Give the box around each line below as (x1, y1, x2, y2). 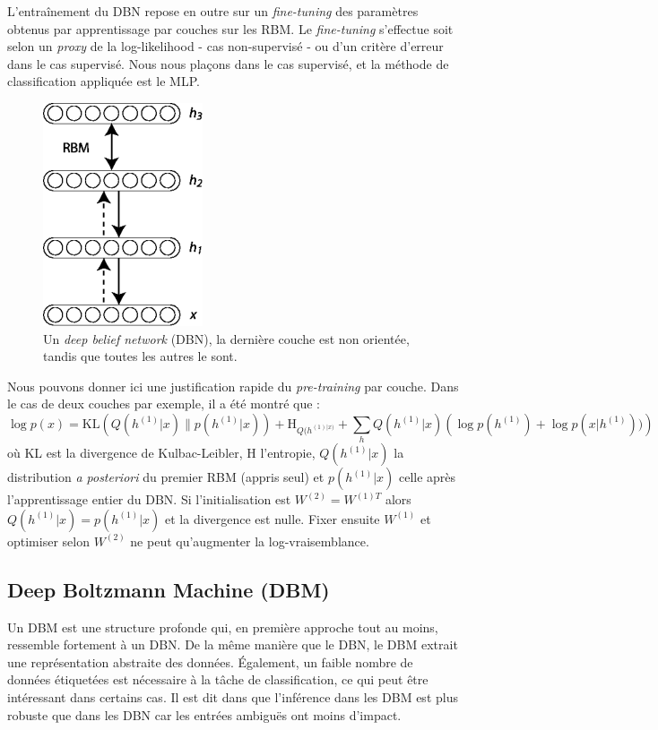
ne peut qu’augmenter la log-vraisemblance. (130, 531, 369, 550)
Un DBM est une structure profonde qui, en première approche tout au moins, (7, 617, 438, 636)
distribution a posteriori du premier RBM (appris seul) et (7, 468, 325, 486)
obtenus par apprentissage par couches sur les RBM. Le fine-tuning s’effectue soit (7, 19, 454, 38)
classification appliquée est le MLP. (7, 72, 200, 90)
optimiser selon (7, 531, 90, 550)
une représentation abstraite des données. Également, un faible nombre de (7, 652, 413, 671)
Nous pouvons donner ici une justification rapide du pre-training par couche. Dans (7, 376, 459, 395)
